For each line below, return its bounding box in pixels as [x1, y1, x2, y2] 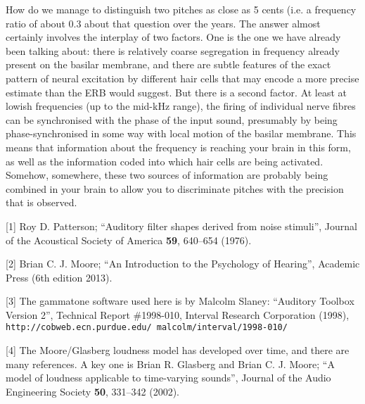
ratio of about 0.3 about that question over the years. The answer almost [6, 15, 321, 30]
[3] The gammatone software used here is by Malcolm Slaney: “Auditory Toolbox [6, 293, 354, 308]
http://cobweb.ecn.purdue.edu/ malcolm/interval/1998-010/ [6, 322, 288, 333]
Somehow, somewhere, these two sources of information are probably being [6, 168, 328, 182]
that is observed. [6, 195, 77, 210]
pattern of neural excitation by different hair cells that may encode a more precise [6, 70, 359, 85]
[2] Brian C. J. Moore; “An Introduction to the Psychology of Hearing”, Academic [6, 256, 360, 271]
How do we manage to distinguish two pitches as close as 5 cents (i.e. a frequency [6, 2, 357, 16]
